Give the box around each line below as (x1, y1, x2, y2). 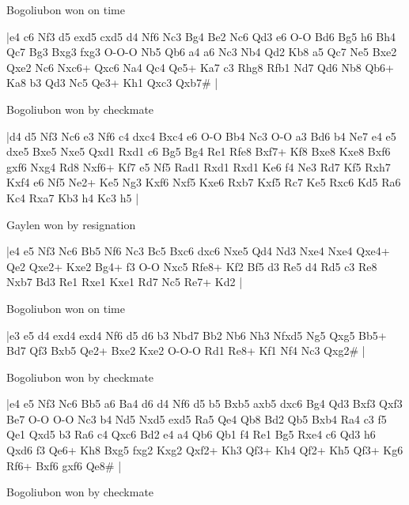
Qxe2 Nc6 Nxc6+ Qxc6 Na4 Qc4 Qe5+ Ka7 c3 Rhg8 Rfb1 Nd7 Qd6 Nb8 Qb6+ (6, 58, 394, 75)
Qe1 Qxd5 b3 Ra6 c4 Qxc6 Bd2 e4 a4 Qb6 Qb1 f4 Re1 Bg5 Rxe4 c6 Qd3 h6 (6, 426, 376, 443)
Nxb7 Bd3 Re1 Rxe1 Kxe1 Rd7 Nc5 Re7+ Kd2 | (6, 273, 243, 290)
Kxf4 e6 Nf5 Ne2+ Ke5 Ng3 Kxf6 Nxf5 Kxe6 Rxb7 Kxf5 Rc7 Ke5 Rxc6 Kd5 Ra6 (6, 174, 401, 190)
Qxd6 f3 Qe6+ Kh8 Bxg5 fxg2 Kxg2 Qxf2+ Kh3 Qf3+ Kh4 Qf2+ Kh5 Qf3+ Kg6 (6, 442, 403, 458)
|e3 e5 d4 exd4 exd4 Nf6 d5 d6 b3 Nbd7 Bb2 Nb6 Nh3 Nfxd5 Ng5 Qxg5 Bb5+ (6, 326, 387, 343)
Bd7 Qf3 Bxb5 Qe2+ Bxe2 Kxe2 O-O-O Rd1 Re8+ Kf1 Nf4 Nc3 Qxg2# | (6, 342, 365, 359)
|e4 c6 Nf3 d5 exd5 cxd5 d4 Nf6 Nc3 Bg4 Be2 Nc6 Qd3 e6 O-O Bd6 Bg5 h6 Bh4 (6, 28, 396, 44)
